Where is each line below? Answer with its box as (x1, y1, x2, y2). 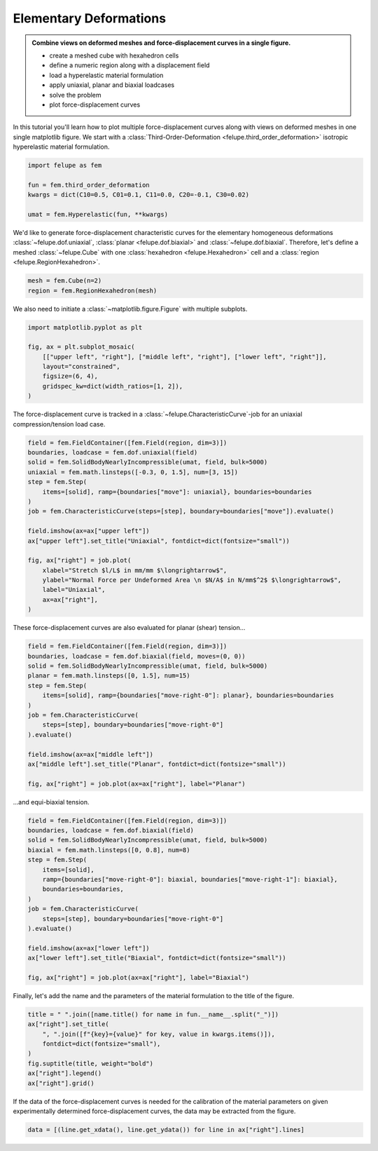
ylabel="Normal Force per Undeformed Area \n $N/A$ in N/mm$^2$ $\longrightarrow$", (42, 576, 342, 584)
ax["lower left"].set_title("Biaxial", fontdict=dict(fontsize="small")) (27, 954, 286, 962)
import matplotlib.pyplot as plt (27, 323, 143, 331)
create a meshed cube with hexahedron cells (49, 51, 179, 60)
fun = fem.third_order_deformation (27, 181, 150, 189)
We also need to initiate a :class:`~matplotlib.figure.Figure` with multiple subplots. (13, 304, 248, 313)
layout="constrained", (42, 363, 120, 371)
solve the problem (49, 90, 101, 99)
